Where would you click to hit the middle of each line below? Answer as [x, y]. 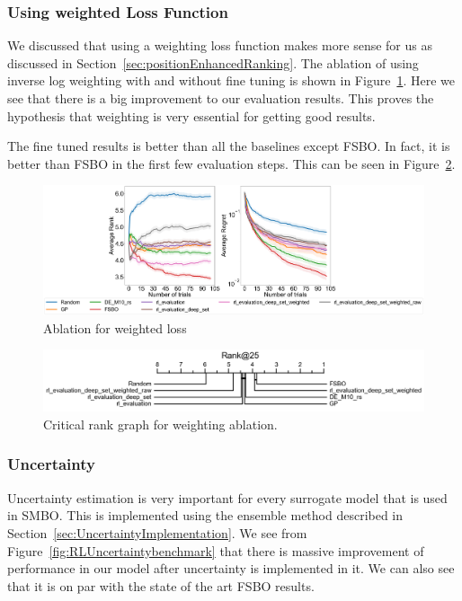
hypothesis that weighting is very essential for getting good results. [191, 115]
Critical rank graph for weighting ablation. [160, 424]
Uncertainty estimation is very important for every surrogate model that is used [227, 497]
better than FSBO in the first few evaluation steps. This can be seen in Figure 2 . [231, 163]
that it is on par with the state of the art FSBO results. [161, 585]
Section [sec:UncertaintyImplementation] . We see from [157, 532]
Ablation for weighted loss [115, 327]
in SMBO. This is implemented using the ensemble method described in [205, 515]
